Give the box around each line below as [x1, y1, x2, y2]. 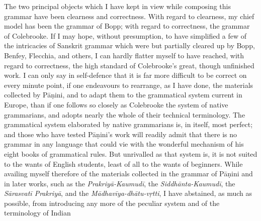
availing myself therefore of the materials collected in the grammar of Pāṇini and [4, 168, 253, 179]
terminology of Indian [4, 207, 71, 218]
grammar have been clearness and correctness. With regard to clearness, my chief [4, 11, 254, 21]
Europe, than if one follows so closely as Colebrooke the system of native [4, 99, 228, 109]
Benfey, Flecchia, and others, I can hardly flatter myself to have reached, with [4, 50, 244, 60]
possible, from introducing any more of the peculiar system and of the [4, 197, 220, 208]
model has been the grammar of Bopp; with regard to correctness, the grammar [4, 21, 250, 31]
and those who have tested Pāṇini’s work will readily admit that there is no [4, 129, 237, 139]
